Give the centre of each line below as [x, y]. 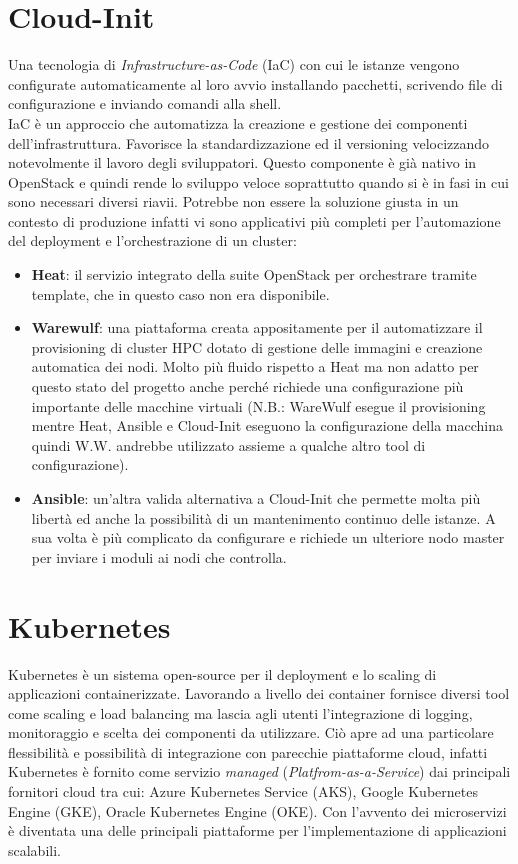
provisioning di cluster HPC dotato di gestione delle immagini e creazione [257, 346]
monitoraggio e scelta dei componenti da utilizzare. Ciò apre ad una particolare [251, 732]
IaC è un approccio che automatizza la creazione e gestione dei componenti [238, 122]
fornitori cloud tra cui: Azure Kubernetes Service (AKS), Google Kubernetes [243, 791]
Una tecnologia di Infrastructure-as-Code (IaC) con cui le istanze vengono [234, 64]
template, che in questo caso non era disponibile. [180, 293]
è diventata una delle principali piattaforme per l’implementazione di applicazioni [257, 830]
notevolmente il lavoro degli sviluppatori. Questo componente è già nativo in [242, 162]
